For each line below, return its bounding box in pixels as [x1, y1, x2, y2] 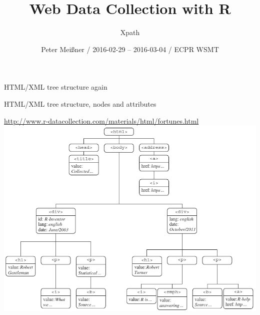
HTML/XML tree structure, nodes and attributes [4, 98, 156, 109]
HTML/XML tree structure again [4, 82, 107, 92]
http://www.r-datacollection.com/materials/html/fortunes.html [4, 115, 199, 126]
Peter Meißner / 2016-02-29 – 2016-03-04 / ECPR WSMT [41, 44, 219, 54]
